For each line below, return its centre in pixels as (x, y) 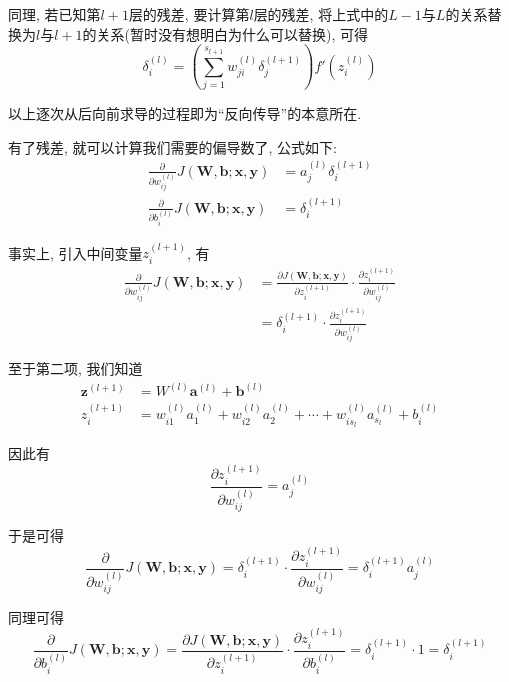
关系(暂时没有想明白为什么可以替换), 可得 (232, 33)
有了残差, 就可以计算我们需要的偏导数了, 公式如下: (172, 146)
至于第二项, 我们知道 (75, 368)
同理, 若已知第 (54, 14)
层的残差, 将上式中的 (321, 14)
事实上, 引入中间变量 (75, 252)
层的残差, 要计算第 (189, 14)
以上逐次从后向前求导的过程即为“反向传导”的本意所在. (185, 112)
